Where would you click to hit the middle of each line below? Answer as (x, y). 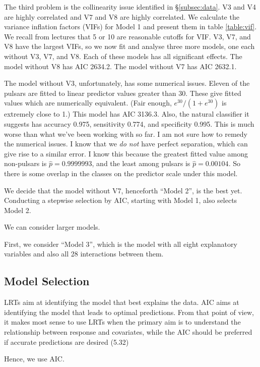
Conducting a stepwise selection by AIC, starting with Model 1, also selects (121, 200)
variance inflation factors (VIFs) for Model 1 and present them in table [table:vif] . (131, 27)
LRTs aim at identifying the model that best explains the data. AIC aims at (122, 302)
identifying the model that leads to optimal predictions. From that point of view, (129, 312)
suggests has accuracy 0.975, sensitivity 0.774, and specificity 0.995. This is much (129, 123)
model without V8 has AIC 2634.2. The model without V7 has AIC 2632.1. (120, 66)
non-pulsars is (25, 163)
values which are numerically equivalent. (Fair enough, (88, 103)
